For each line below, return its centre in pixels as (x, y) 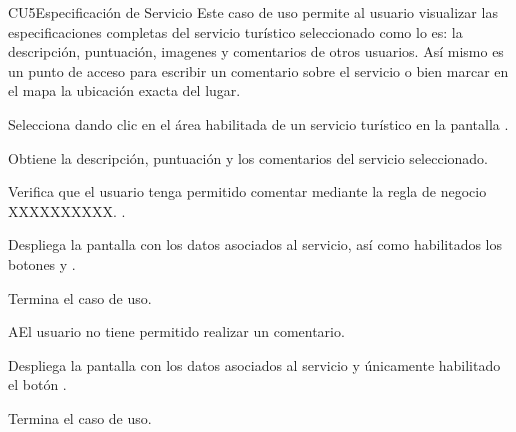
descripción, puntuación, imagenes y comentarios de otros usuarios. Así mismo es (256, 51)
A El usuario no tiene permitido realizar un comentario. (176, 331)
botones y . (42, 263)
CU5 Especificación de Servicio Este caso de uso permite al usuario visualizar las (253, 12)
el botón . (37, 384)
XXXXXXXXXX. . (67, 210)
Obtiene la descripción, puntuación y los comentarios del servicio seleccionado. (248, 157)
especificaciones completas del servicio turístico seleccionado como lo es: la (235, 31)
